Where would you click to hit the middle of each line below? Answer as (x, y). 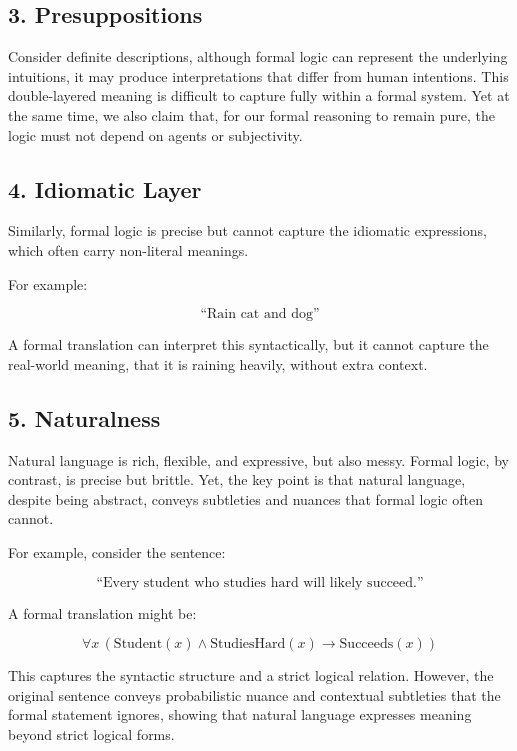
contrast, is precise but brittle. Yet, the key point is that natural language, (237, 479)
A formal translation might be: (102, 612)
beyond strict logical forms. (91, 733)
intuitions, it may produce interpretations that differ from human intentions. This (258, 75)
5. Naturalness (84, 417)
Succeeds (366, 644)
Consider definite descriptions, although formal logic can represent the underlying (258, 56)
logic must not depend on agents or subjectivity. (155, 134)
